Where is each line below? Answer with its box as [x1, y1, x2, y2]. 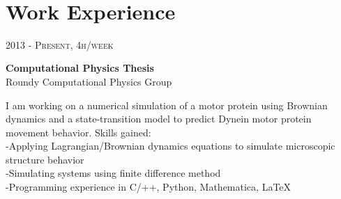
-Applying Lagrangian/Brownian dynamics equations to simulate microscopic [6, 138, 335, 153]
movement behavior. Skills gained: [6, 125, 151, 139]
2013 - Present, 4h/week [6, 37, 114, 51]
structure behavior [6, 152, 84, 166]
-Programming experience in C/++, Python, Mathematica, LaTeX [6, 180, 291, 194]
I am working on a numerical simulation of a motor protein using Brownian [6, 97, 328, 112]
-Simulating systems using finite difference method [6, 166, 221, 180]
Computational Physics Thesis [6, 61, 154, 75]
